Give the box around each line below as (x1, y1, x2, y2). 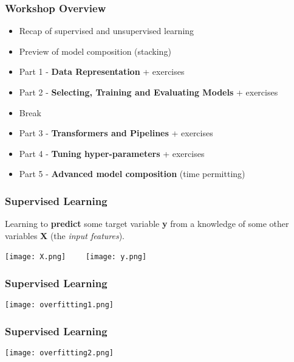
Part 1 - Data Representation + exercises (19, 65, 185, 78)
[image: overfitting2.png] (5, 349, 114, 358)
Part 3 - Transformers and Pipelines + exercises (19, 127, 213, 139)
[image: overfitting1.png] (5, 301, 114, 310)
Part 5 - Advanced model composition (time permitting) (19, 167, 245, 180)
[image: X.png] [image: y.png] (5, 252, 147, 262)
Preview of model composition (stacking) (19, 44, 171, 57)
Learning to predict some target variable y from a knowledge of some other (5, 217, 289, 230)
